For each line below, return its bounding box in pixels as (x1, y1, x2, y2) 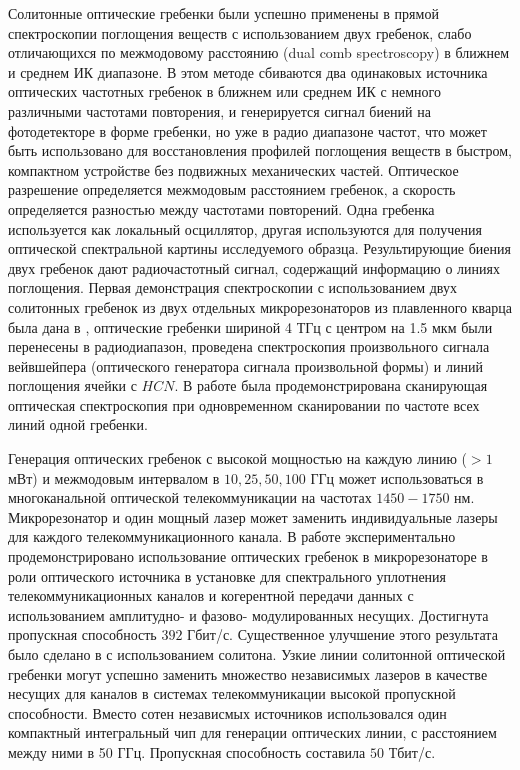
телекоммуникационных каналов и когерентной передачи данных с (8, 585, 414, 606)
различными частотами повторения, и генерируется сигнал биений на (8, 100, 431, 121)
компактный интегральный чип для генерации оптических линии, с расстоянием (8, 722, 497, 743)
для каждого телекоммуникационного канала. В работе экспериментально (8, 526, 456, 547)
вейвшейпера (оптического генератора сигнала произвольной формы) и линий (8, 355, 483, 376)
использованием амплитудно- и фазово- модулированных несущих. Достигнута (8, 604, 489, 625)
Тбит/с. (388, 741, 436, 762)
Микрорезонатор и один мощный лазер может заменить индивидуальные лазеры (8, 506, 498, 527)
